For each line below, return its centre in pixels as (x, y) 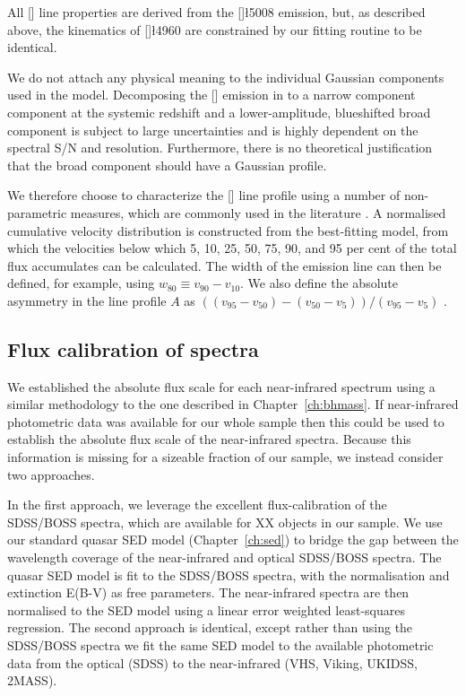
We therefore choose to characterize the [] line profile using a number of (204, 195)
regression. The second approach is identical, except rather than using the (210, 627)
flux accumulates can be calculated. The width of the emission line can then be (224, 265)
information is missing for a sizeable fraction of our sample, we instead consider (225, 457)
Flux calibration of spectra (133, 348)
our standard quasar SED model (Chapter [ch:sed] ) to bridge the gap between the (233, 539)
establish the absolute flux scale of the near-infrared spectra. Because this (209, 439)
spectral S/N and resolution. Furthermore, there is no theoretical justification (220, 148)
